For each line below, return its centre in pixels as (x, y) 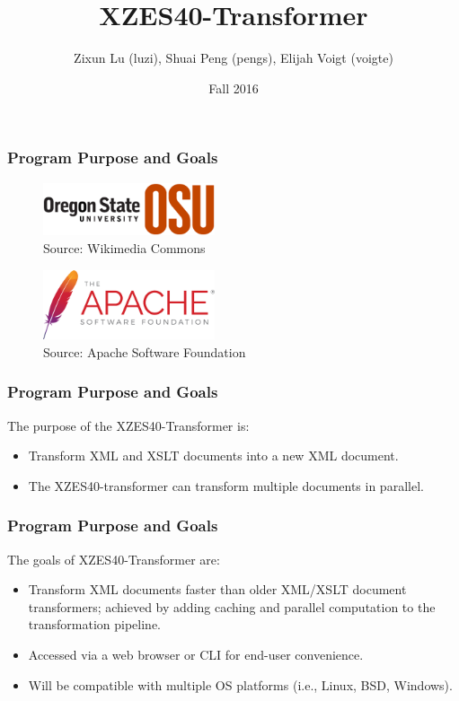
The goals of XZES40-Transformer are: (114, 559)
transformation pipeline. (94, 624)
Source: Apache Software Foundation (145, 351)
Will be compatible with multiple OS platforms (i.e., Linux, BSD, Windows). (240, 684)
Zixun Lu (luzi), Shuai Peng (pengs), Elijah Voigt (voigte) (234, 58)
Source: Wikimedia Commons (124, 248)
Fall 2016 (234, 88)
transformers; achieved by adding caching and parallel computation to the (232, 606)
